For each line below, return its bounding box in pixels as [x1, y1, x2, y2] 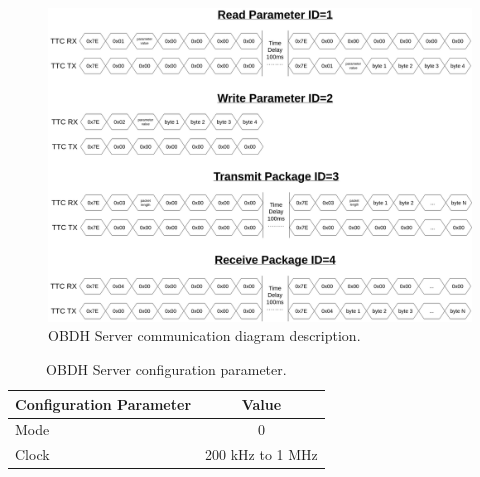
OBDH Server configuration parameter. [46, 359, 287, 380]
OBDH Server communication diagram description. [48, 325, 361, 346]
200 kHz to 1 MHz [205, 444, 318, 465]
